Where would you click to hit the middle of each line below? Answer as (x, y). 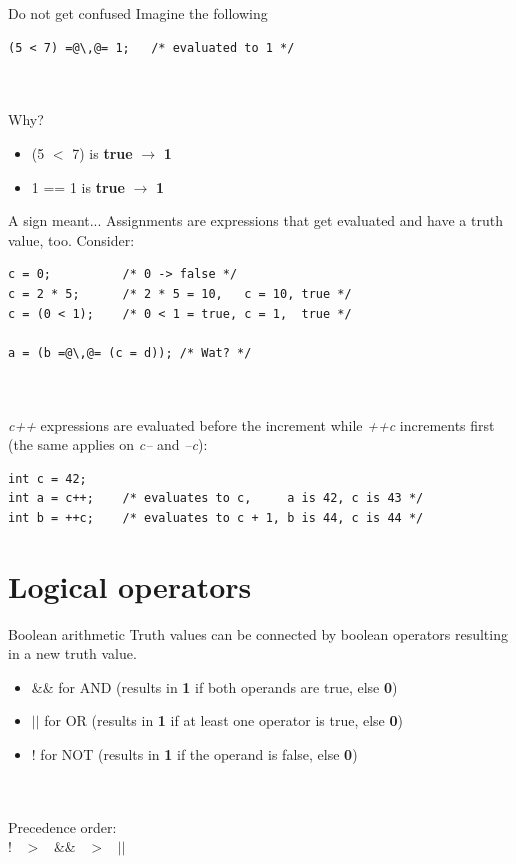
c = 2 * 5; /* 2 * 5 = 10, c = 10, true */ (180, 293)
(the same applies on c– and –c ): (108, 444)
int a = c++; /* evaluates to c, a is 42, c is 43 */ (216, 498)
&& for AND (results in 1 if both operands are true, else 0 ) (214, 686)
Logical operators (130, 585)
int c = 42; (47, 478)
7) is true (102, 152)
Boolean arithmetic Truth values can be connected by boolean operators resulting (258, 633)
